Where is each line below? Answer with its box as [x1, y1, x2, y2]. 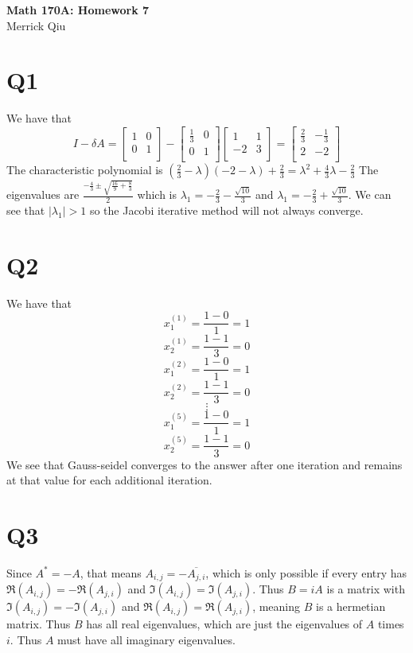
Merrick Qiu [6, 17, 66, 33]
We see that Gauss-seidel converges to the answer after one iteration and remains [6, 456, 403, 472]
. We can [348, 186, 392, 203]
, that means [80, 564, 142, 581]
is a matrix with [326, 581, 405, 597]
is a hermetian [316, 598, 386, 615]
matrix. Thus [6, 616, 71, 632]
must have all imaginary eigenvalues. [57, 631, 236, 647]
